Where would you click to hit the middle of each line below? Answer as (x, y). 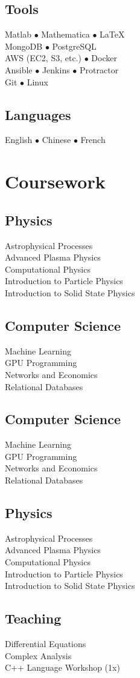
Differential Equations (46, 644)
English (19, 140)
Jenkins (56, 69)
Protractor (99, 69)
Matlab (18, 34)
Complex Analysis (38, 655)
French (93, 140)
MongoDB (24, 46)
